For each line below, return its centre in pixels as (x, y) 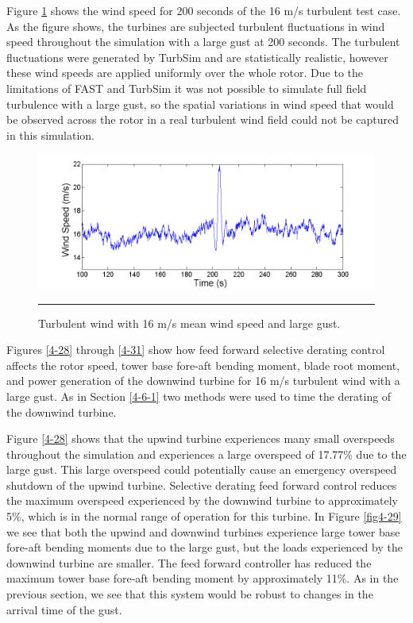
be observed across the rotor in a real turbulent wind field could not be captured (203, 119)
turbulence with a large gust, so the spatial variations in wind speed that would (200, 104)
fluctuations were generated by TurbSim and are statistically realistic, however (197, 57)
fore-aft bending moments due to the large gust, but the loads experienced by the (205, 547)
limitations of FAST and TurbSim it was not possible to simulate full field (187, 88)
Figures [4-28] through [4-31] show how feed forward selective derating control (196, 350)
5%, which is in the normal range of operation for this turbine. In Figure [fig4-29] (204, 516)
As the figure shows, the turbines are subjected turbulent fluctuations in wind (196, 26)
